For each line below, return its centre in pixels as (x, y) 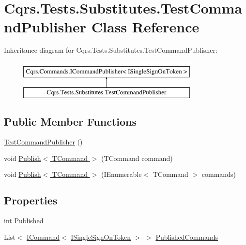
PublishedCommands (187, 237)
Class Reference (145, 27)
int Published (24, 221)
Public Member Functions (70, 122)
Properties (31, 200)
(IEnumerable (121, 174)
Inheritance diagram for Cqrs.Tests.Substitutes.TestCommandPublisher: (111, 50)
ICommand (43, 237)
